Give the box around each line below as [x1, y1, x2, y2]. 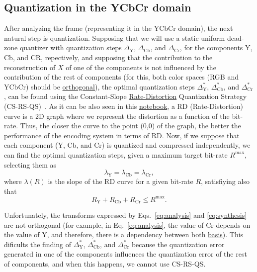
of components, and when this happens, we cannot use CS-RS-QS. [4, 259, 206, 269]
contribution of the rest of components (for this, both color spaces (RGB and [4, 72, 239, 82]
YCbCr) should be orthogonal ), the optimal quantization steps [4, 81, 195, 91]
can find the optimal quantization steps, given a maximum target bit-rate [4, 149, 228, 160]
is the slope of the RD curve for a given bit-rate [48, 176, 193, 186]
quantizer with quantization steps [19, 42, 122, 53]
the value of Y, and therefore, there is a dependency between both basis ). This [4, 229, 244, 240]
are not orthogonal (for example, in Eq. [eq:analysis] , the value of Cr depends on [4, 219, 251, 230]
